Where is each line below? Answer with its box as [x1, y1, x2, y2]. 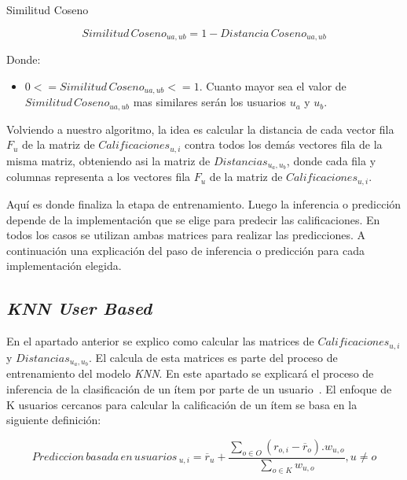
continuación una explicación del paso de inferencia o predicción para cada [6, 242, 365, 258]
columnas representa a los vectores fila [6, 168, 191, 185]
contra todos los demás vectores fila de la [185, 136, 383, 153]
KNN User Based [6, 296, 152, 320]
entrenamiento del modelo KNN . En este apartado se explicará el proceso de [6, 365, 374, 382]
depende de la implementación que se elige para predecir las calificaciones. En [6, 211, 380, 227]
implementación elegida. [6, 257, 122, 274]
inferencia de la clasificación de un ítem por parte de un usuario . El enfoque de [6, 380, 392, 397]
